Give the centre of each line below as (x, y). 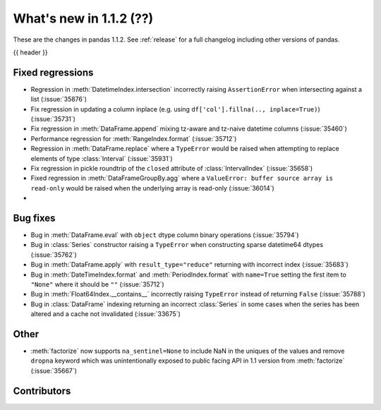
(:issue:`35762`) (54, 255)
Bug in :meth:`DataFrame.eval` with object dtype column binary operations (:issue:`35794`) (165, 235)
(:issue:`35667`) (54, 370)
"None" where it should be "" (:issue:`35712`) (98, 284)
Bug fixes (34, 218)
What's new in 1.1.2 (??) (83, 18)
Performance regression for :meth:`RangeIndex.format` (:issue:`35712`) (134, 138)
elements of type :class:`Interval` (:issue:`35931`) (102, 158)
